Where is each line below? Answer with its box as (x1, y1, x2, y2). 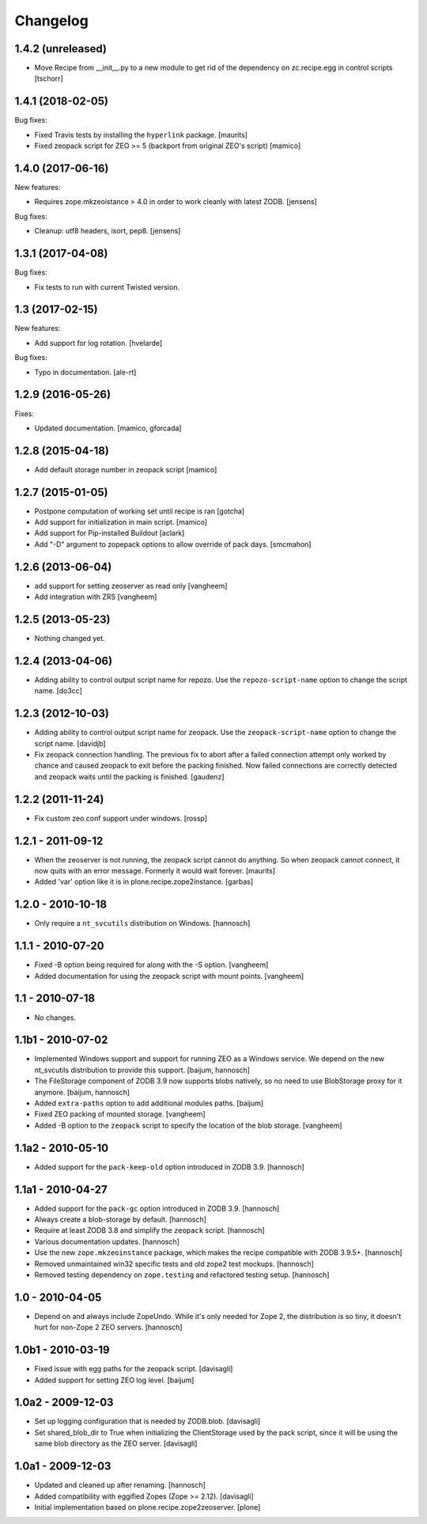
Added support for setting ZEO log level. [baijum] (34, 1375, 195, 1385)
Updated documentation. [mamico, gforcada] (34, 423, 182, 433)
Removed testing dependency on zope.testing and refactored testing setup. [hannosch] (34, 1270, 330, 1279)
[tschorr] (34, 74, 63, 83)
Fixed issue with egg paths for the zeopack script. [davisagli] (34, 1364, 233, 1374)
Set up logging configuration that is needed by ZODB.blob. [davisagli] (34, 1416, 261, 1426)
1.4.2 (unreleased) (14, 42, 107, 55)
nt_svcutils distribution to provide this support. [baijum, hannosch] (34, 1065, 251, 1075)
